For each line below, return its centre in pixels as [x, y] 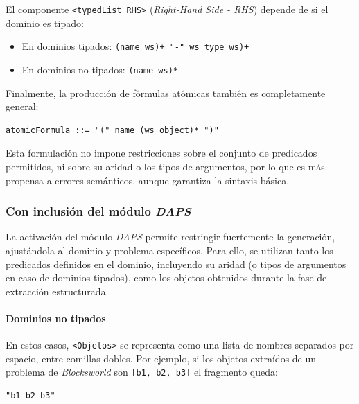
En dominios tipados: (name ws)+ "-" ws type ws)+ [135, 46]
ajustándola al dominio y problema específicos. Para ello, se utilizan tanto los [169, 250]
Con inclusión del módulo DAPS [98, 211]
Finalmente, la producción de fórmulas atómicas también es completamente [166, 93]
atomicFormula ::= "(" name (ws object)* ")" [112, 130]
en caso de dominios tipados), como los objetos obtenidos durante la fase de [166, 278]
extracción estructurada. [57, 291]
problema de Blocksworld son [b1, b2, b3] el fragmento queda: [142, 372]
